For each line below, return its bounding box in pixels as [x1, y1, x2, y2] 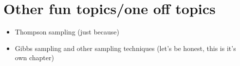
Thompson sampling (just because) [15, 27, 119, 37]
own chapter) [15, 52, 54, 63]
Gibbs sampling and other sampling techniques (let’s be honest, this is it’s [15, 43, 236, 53]
